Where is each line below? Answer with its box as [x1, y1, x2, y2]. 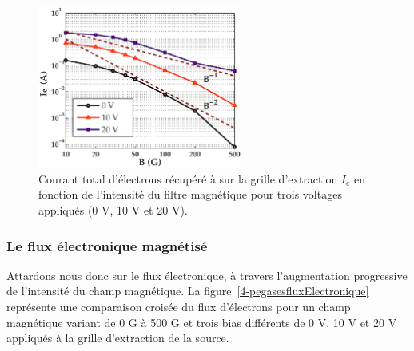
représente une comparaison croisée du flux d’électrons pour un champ [6, 298, 351, 314]
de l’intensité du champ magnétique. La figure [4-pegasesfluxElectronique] [6, 282, 369, 299]
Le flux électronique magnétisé [6, 235, 208, 255]
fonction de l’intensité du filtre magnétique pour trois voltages [38, 186, 342, 203]
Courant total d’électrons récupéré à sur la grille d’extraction [38, 170, 338, 187]
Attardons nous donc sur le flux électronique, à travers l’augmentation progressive [6, 266, 408, 283]
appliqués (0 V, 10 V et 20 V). [38, 202, 188, 218]
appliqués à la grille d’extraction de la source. [6, 329, 229, 346]
